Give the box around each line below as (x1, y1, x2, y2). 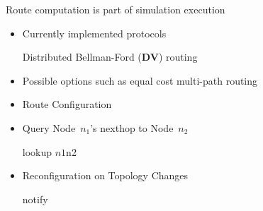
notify (22, 191, 48, 206)
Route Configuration (22, 97, 112, 111)
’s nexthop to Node (90, 120, 174, 135)
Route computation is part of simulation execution (6, 2, 225, 16)
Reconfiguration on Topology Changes (22, 168, 189, 183)
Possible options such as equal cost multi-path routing (22, 73, 258, 88)
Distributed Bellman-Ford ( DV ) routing (22, 49, 198, 64)
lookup (22, 144, 52, 159)
